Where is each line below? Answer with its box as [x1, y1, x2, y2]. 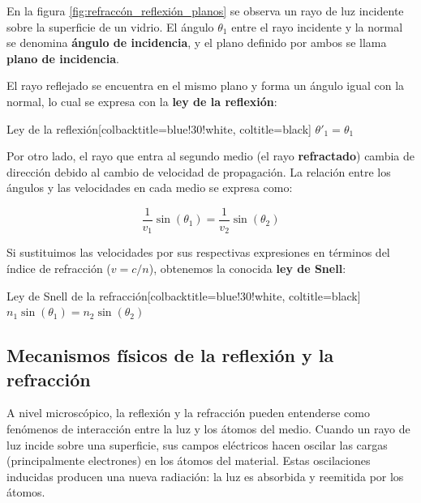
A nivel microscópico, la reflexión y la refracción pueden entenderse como [6, 404, 370, 421]
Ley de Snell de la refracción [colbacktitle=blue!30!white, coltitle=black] [6, 287, 361, 304]
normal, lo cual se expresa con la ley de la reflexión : [6, 92, 277, 109]
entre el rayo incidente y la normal [231, 18, 403, 35]
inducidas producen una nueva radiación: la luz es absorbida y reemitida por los [6, 467, 404, 484]
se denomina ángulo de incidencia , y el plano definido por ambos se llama [6, 34, 387, 51]
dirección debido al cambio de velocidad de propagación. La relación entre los [6, 163, 391, 180]
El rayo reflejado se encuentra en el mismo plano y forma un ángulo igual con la [6, 77, 405, 94]
